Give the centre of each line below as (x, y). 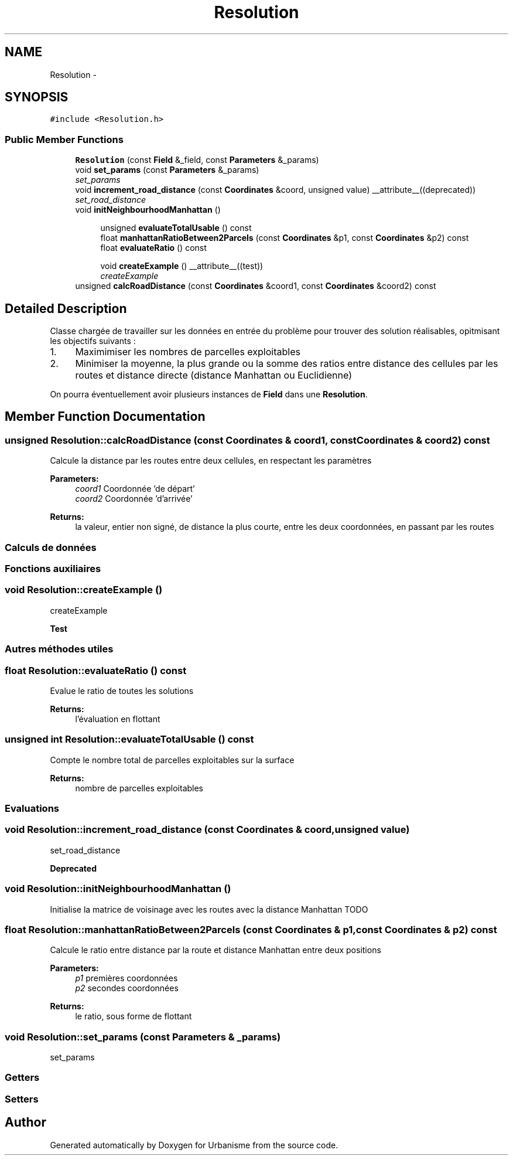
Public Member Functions (64, 139)
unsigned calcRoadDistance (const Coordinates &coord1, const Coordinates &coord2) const (256, 286)
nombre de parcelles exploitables (139, 788)
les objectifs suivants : (93, 341)
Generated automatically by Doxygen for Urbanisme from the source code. (194, 1145)
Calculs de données (51, 547)
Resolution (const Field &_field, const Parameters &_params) (197, 160)
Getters (22, 1078)
